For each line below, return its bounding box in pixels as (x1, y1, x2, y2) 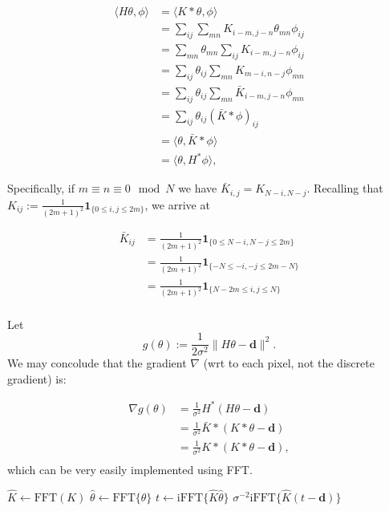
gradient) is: (7, 370, 67, 387)
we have (178, 180, 217, 197)
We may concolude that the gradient (7, 355, 187, 371)
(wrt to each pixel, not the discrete (203, 355, 375, 371)
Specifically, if (7, 180, 75, 197)
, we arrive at (144, 196, 210, 213)
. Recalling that (306, 180, 383, 197)
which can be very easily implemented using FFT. (7, 461, 253, 478)
